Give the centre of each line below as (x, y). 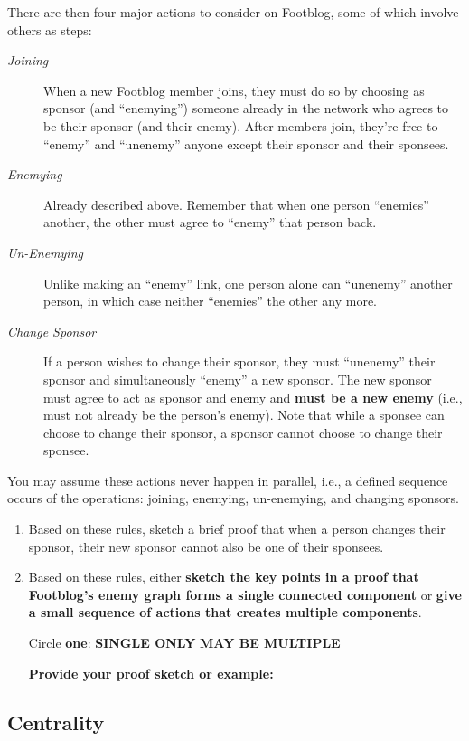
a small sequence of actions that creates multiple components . (225, 612)
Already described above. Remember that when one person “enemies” (236, 204)
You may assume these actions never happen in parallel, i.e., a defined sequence (228, 480)
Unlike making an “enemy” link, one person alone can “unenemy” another (248, 283)
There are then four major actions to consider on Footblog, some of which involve (233, 12)
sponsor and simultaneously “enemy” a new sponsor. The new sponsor (238, 379)
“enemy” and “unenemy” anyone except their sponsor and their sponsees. (246, 143)
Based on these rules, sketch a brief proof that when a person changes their (237, 529)
